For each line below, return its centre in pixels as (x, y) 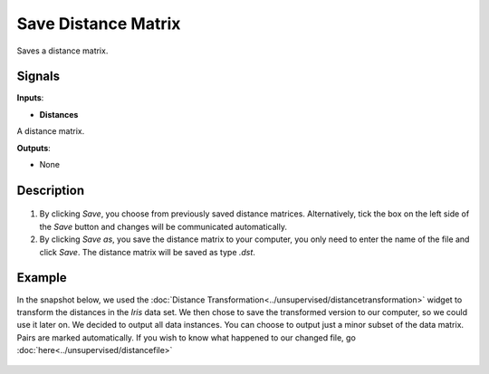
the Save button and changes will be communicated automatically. (163, 226)
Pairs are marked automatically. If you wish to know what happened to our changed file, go (187, 337)
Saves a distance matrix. (62, 51)
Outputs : (34, 148)
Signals (38, 77)
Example (42, 278)
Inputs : (30, 98)
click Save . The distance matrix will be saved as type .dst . (147, 252)
